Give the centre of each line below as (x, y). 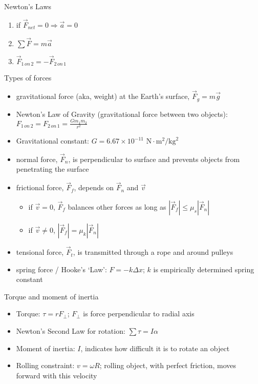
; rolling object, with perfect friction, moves (168, 365)
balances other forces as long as (117, 206)
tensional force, (40, 252)
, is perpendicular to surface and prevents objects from (154, 159)
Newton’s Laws (28, 6)
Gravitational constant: (52, 141)
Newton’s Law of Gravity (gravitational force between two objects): (122, 114)
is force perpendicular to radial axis (139, 314)
